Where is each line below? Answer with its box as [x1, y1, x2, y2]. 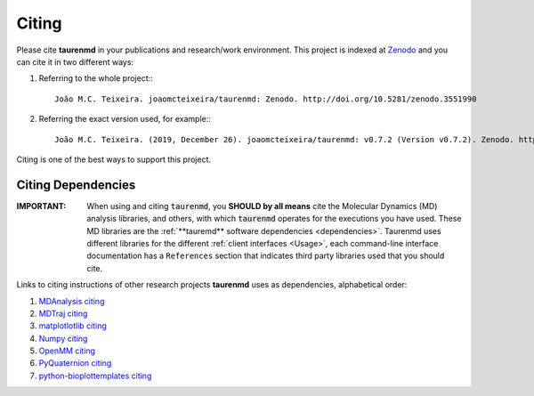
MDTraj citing [38, 308, 88, 319]
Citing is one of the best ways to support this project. [16, 154, 212, 165]
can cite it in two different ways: [16, 56, 133, 67]
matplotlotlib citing [38, 320, 107, 331]
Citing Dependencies [16, 177, 136, 192]
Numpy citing [38, 333, 88, 343]
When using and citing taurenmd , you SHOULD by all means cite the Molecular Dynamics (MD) [86, 200, 438, 211]
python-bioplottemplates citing [38, 370, 152, 381]
